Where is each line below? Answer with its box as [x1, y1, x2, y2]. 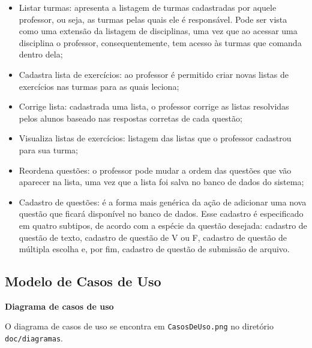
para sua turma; [19, 143, 78, 156]
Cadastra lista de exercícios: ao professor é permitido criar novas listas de [19, 68, 289, 80]
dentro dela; [19, 48, 63, 60]
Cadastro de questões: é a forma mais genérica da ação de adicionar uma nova [19, 195, 307, 208]
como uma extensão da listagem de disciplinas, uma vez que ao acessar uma [19, 25, 298, 37]
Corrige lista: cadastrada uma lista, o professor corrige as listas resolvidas [19, 100, 289, 113]
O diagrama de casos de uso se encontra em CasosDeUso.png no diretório [5, 320, 274, 332]
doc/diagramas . [5, 332, 63, 344]
